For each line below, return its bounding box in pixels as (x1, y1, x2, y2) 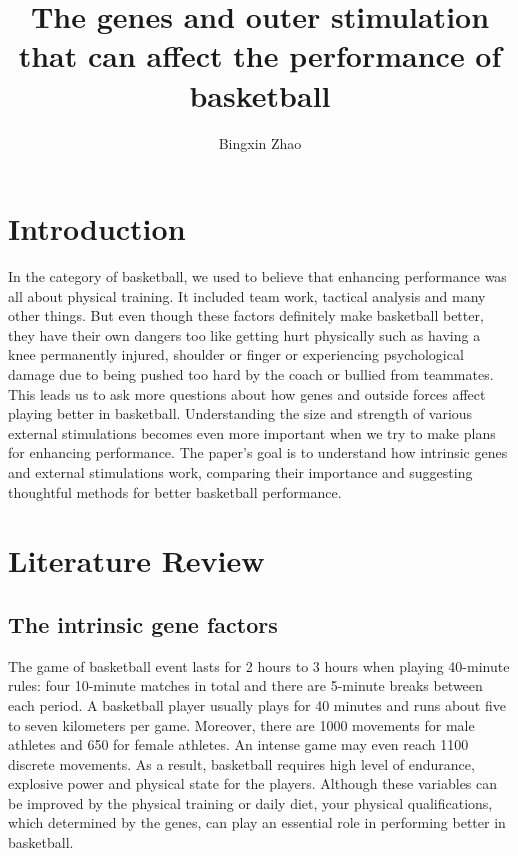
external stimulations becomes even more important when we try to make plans (8, 422, 496, 443)
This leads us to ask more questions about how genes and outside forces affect (8, 383, 486, 404)
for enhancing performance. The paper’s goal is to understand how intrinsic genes (8, 442, 508, 463)
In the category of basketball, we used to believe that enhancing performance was (8, 266, 507, 287)
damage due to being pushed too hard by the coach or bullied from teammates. (8, 364, 494, 384)
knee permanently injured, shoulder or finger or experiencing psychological (8, 344, 464, 365)
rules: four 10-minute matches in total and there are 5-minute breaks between (8, 675, 483, 696)
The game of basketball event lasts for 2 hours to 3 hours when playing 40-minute (8, 655, 510, 676)
